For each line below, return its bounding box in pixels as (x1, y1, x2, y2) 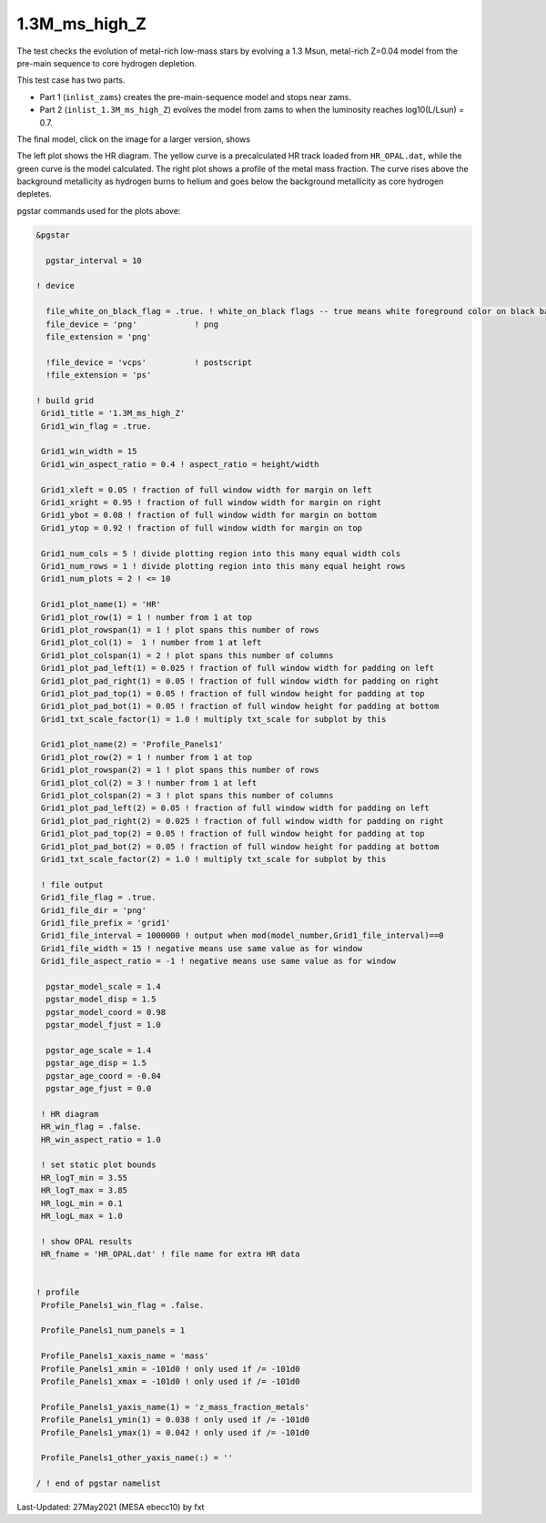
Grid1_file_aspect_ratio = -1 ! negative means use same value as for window (41, 956, 396, 967)
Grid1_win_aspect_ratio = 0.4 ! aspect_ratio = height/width (41, 459, 319, 469)
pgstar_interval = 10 (45, 255, 143, 266)
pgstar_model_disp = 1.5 (45, 994, 157, 1005)
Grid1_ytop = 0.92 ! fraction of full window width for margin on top (41, 523, 363, 533)
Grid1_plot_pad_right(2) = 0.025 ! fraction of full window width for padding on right (41, 816, 445, 826)
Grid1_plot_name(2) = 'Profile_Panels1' (41, 739, 224, 750)
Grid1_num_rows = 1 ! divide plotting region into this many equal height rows (41, 561, 406, 571)
